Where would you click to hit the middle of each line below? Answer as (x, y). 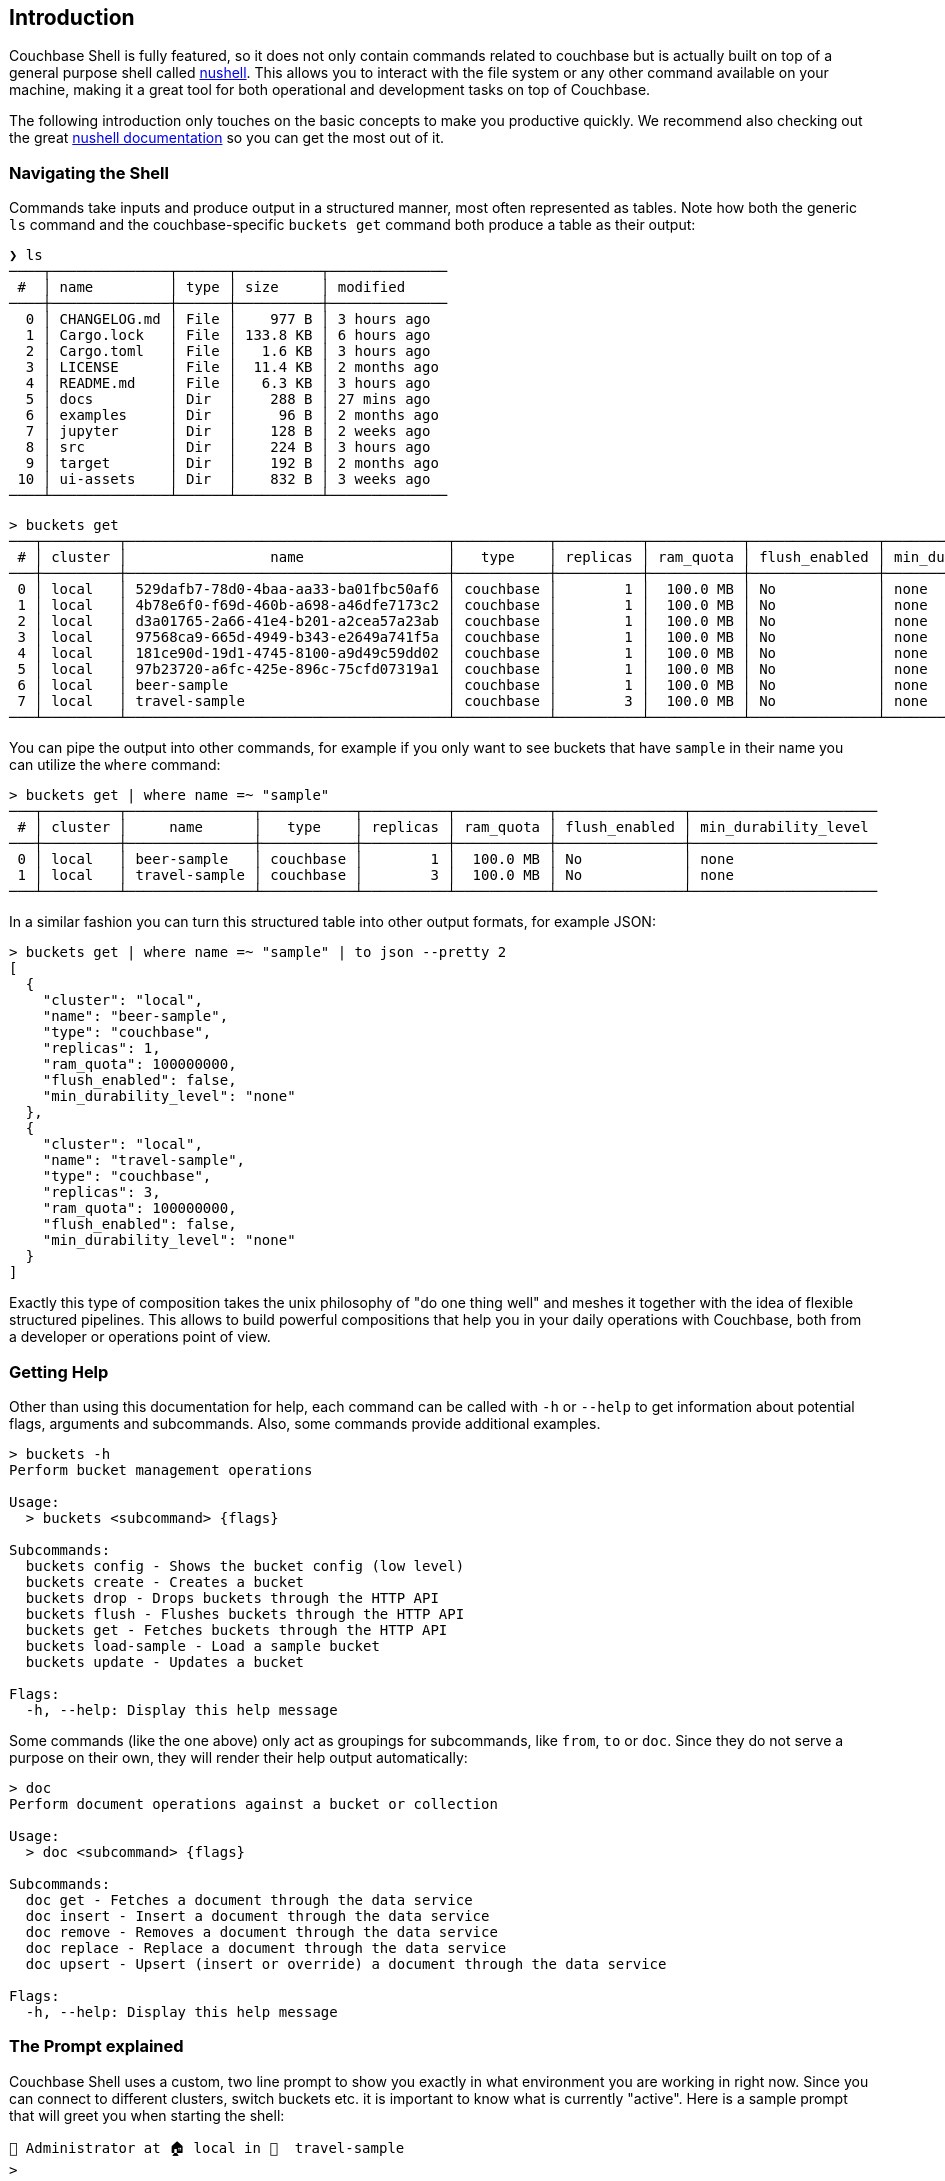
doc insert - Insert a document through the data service (257, 1915)
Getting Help (59, 1371)
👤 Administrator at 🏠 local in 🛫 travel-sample (207, 2147)
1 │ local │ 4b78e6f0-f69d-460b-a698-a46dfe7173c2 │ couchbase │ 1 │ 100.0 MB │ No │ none (472, 605)
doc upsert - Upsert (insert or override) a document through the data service (346, 1963)
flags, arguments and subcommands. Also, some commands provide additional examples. (305, 1423)
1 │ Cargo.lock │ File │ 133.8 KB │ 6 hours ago (228, 335)
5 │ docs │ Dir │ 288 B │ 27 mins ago (228, 399)
